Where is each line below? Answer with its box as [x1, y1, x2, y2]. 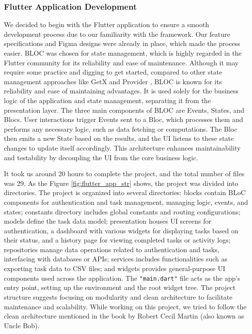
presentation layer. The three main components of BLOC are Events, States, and [4, 105, 245, 115]
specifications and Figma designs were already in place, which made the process [4, 38, 240, 48]
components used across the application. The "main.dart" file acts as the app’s [4, 273, 240, 283]
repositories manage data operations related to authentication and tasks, [4, 244, 220, 254]
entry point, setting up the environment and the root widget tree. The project [4, 282, 236, 292]
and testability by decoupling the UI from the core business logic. [4, 152, 198, 162]
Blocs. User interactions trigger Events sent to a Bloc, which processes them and [4, 114, 243, 124]
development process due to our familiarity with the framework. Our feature [4, 29, 230, 39]
